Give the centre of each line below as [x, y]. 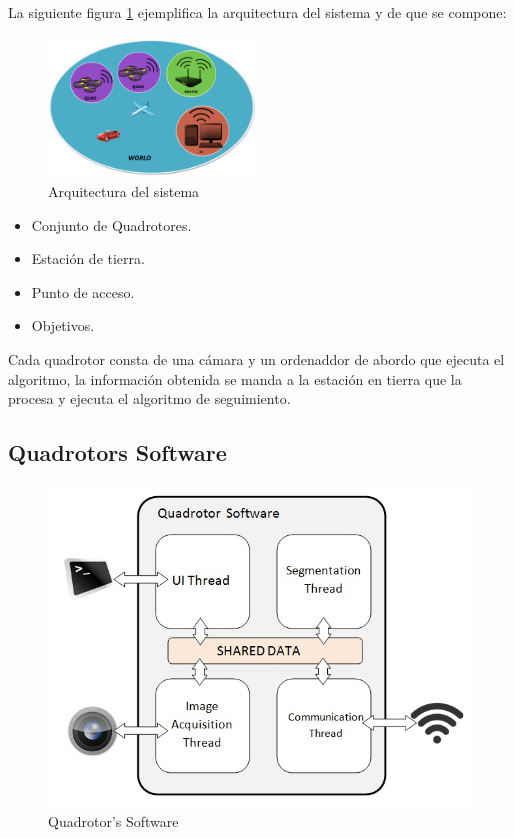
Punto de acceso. [83, 291]
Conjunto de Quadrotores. [111, 224]
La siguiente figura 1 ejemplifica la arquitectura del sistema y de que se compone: [257, 12]
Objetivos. [63, 325]
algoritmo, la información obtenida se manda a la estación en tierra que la [235, 378]
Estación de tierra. [88, 258]
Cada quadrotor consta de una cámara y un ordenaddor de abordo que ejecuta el [256, 358]
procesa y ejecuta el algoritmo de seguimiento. [149, 398]
